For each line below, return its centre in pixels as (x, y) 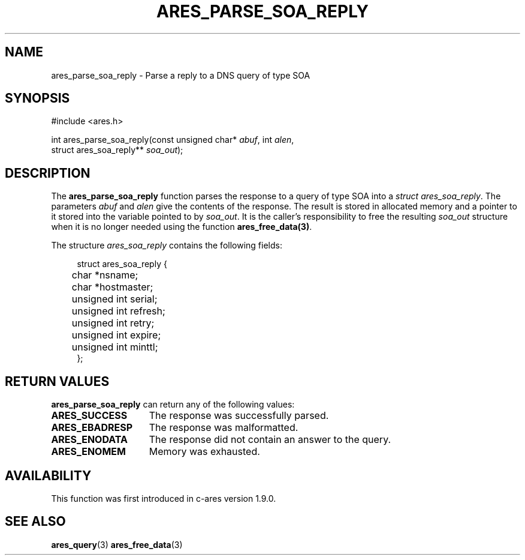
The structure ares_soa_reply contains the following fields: (167, 245)
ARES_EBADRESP (92, 428)
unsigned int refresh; (118, 311)
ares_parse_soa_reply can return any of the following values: (173, 405)
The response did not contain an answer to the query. (270, 440)
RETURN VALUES (57, 381)
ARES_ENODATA (90, 440)
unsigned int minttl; (115, 347)
